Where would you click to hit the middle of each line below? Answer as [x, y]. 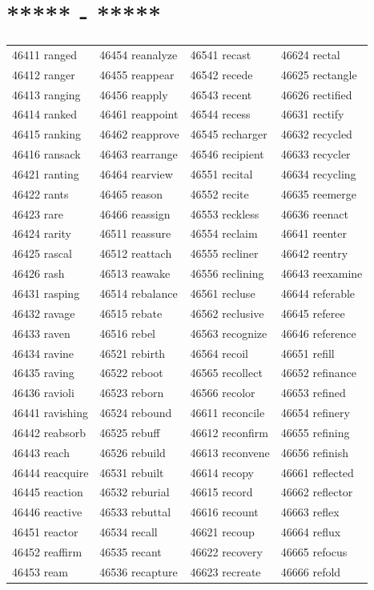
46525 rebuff [130, 432]
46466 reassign [135, 213]
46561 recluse [223, 293]
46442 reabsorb [49, 432]
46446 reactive [47, 512]
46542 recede [221, 74]
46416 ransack [46, 154]
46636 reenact [314, 213]
